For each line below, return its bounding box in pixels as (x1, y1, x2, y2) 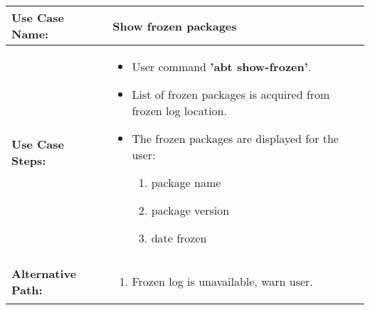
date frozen (151, 230, 207, 246)
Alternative (11, 264, 77, 282)
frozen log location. (132, 102, 227, 119)
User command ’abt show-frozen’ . (132, 58, 312, 75)
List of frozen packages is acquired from (132, 86, 330, 102)
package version (151, 202, 230, 218)
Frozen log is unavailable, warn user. (132, 273, 313, 289)
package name (151, 174, 221, 191)
